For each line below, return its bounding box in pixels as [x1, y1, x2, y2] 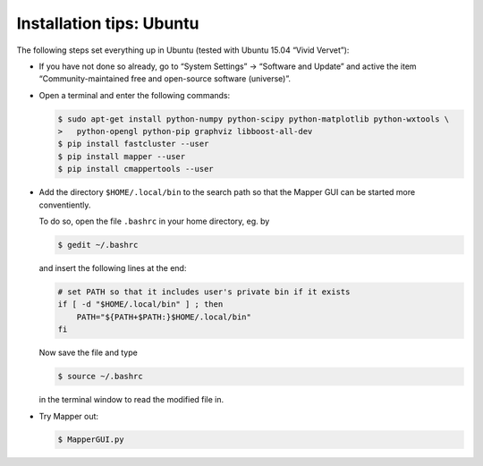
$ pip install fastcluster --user [57, 139, 209, 149]
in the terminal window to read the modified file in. [38, 394, 225, 405]
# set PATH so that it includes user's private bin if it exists [57, 286, 351, 297]
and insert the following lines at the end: [38, 263, 187, 273]
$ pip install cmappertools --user [57, 164, 214, 174]
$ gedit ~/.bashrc [57, 240, 139, 250]
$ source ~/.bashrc [57, 371, 143, 382]
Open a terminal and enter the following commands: [38, 89, 231, 100]
